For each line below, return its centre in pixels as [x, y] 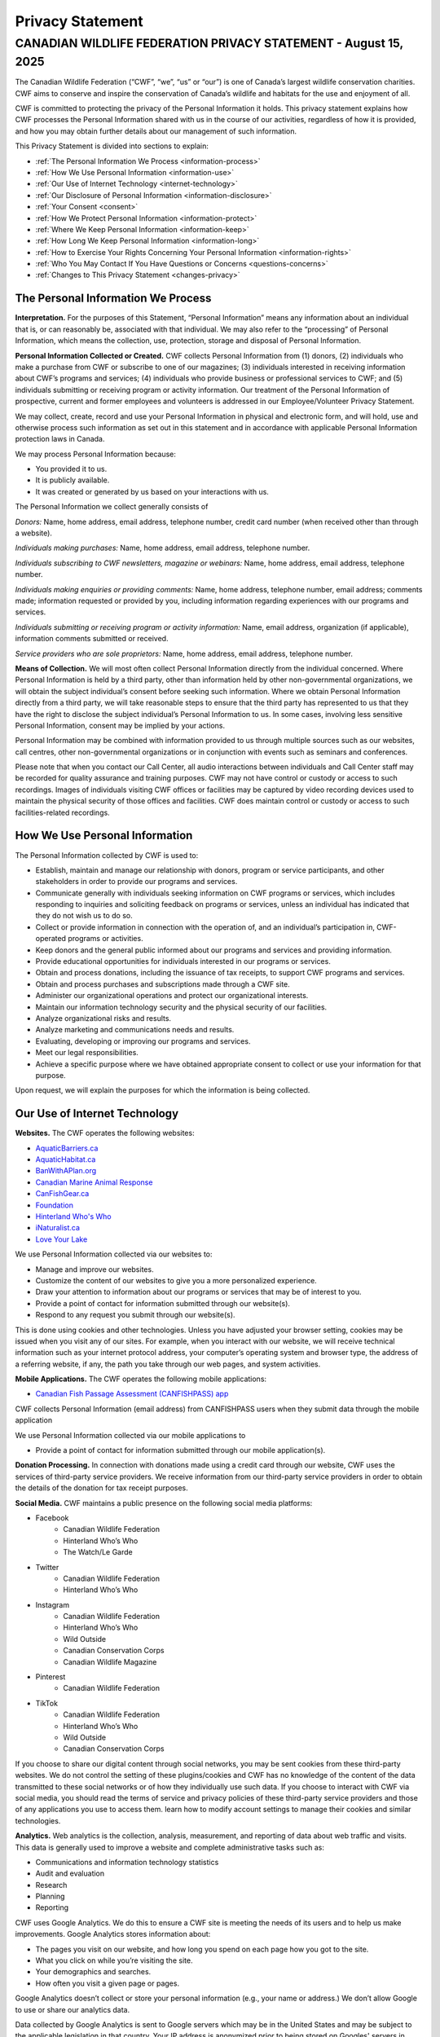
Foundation [54, 1205]
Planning [50, 1896]
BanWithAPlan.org [66, 1171]
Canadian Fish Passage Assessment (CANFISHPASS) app [132, 1394]
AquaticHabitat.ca [66, 1159]
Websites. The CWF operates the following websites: [105, 1133]
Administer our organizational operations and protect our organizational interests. [172, 996]
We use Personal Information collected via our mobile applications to [130, 1435]
